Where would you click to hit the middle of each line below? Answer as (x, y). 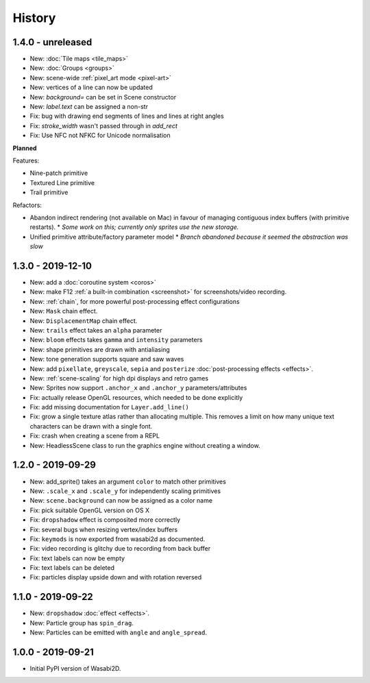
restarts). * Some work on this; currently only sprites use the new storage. (134, 227)
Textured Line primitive (62, 182)
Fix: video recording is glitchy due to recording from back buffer (120, 549)
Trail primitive (49, 193)
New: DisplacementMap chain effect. (84, 321)
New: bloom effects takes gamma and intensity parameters (116, 340)
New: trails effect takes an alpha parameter (96, 330)
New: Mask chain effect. (64, 311)
